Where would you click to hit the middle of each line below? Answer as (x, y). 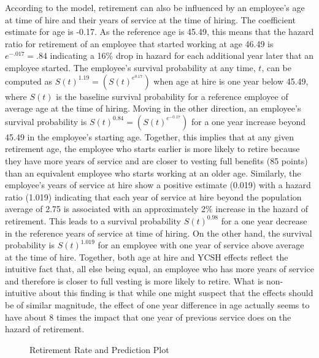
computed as (29, 81)
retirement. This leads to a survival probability (93, 220)
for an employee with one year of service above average (201, 245)
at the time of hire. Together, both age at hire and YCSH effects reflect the (147, 257)
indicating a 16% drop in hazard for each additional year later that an (182, 55)
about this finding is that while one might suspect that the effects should (176, 293)
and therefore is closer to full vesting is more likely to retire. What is (134, 280)
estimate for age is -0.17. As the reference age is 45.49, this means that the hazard (159, 32)
